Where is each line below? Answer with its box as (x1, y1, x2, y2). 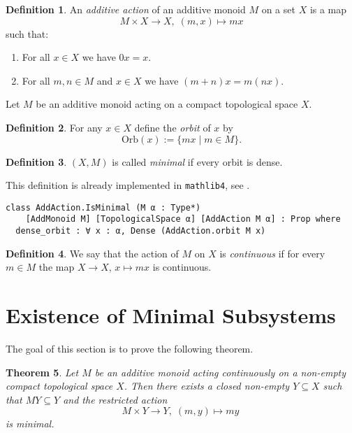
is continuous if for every (219, 246, 325, 260)
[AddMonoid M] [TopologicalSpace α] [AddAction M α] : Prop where (25, 214, 341, 225)
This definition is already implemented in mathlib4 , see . (6, 178, 250, 192)
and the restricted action (63, 392, 168, 406)
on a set (261, 2, 295, 16)
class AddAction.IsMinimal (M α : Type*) (6, 202, 201, 213)
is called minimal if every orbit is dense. (112, 154, 283, 169)
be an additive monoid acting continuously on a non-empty (94, 364, 346, 379)
